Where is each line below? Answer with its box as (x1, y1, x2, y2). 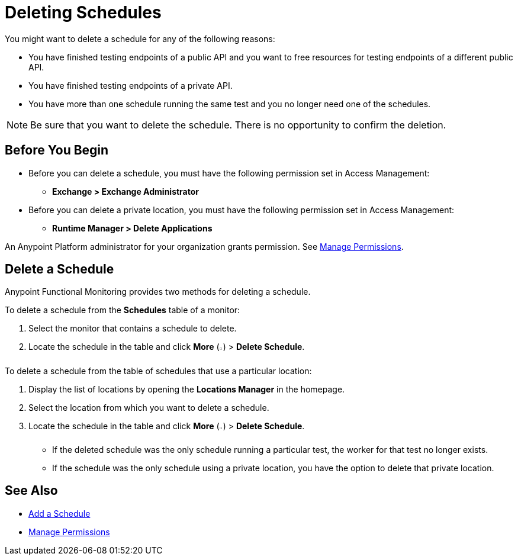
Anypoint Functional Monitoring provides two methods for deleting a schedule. (5, 287, 311, 297)
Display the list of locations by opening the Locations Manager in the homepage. (28, 384, 345, 394)
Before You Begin (5, 143, 109, 158)
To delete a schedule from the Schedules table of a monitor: (5, 305, 240, 316)
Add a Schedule (28, 508, 91, 519)
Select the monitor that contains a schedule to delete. (28, 323, 237, 334)
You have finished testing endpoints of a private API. (28, 80, 233, 91)
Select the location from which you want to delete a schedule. (28, 402, 269, 413)
